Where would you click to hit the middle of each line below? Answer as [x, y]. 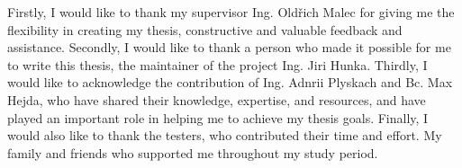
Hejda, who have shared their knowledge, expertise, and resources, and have [217, 99]
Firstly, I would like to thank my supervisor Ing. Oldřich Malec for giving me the [231, 12]
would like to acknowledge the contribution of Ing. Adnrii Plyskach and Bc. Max [230, 82]
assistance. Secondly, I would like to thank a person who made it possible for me [229, 47]
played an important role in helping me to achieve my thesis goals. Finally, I [218, 117]
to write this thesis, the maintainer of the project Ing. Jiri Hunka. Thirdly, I [217, 64]
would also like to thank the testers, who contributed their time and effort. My [225, 135]
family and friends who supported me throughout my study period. [193, 152]
